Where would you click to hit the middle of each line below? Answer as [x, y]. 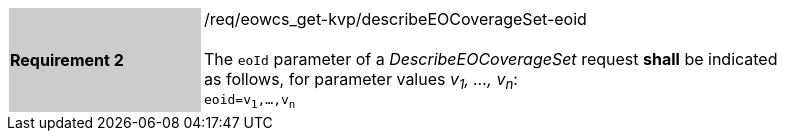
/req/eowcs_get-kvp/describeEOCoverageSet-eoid [395, 19]
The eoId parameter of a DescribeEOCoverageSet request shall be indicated [491, 59]
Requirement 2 [67, 59]
